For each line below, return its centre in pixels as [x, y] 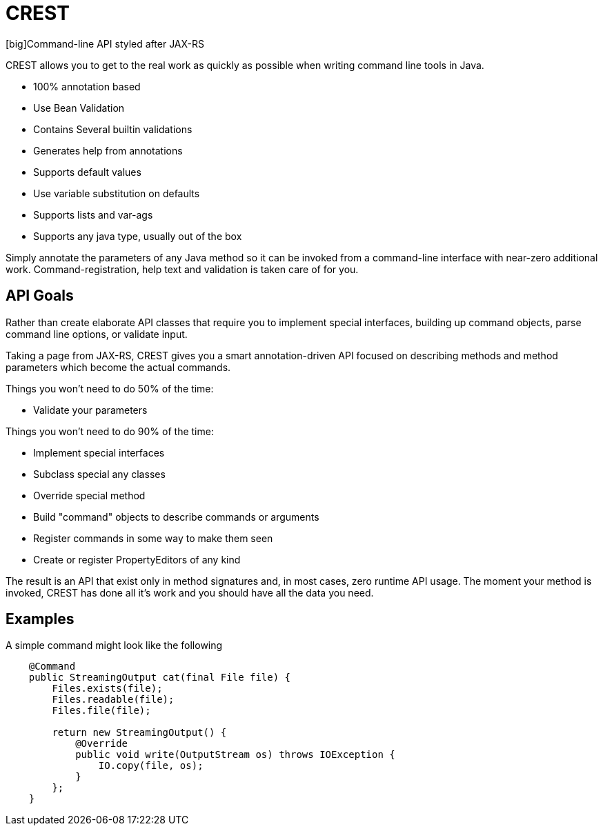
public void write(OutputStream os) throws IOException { [235, 755]
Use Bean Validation [79, 108]
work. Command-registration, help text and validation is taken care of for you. [182, 269]
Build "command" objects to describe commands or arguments [176, 517]
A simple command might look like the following [114, 645]
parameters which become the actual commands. [118, 367]
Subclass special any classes [99, 474]
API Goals [40, 296]
